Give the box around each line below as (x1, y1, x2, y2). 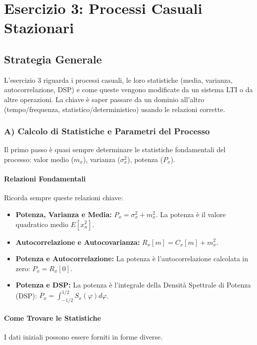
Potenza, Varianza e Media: (15, 209, 112, 219)
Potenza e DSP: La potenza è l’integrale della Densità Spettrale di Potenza (15, 280, 251, 290)
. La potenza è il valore (155, 209, 226, 219)
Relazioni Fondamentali (4, 173, 86, 184)
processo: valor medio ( (4, 154, 74, 164)
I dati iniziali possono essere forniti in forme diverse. (4, 332, 163, 342)
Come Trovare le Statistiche (4, 312, 101, 323)
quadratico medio (15, 219, 69, 229)
